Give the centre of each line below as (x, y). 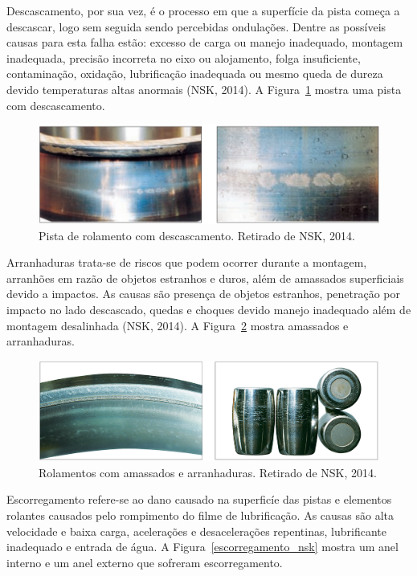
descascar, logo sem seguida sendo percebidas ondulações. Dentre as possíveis (196, 26)
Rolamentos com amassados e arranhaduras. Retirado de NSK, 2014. (208, 472)
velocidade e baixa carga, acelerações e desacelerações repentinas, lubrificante (196, 531)
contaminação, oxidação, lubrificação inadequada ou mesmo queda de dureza (195, 74)
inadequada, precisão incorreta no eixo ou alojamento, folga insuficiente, (184, 57)
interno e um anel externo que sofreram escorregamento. (145, 562)
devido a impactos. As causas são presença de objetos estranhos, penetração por (204, 294)
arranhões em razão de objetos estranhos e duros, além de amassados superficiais (205, 278)
